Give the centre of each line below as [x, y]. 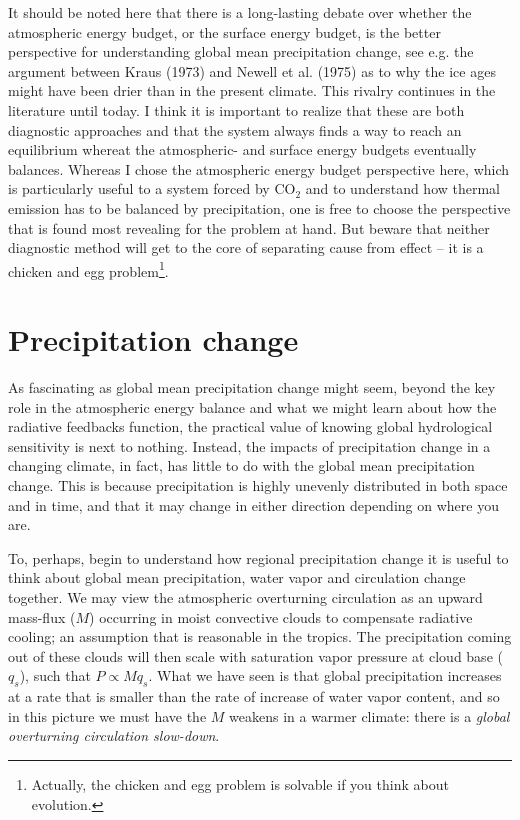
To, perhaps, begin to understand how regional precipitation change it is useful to [258, 557]
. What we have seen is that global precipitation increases [325, 675]
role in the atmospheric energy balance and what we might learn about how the [252, 406]
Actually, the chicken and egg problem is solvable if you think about [240, 783]
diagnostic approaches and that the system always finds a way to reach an [235, 129]
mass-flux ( [42, 616]
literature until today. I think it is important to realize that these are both [236, 109]
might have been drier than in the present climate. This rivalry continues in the [252, 90]
